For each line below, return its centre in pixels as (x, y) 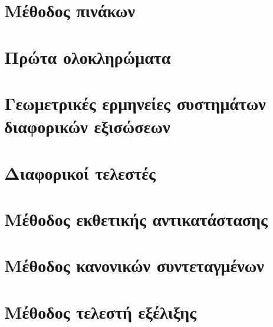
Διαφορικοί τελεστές (80, 172)
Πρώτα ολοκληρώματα (88, 56)
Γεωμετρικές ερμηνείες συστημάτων (135, 103)
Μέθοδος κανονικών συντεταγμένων (134, 265)
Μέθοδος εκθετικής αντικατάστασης (136, 218)
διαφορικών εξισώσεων (87, 126)
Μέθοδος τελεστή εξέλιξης (100, 311)
